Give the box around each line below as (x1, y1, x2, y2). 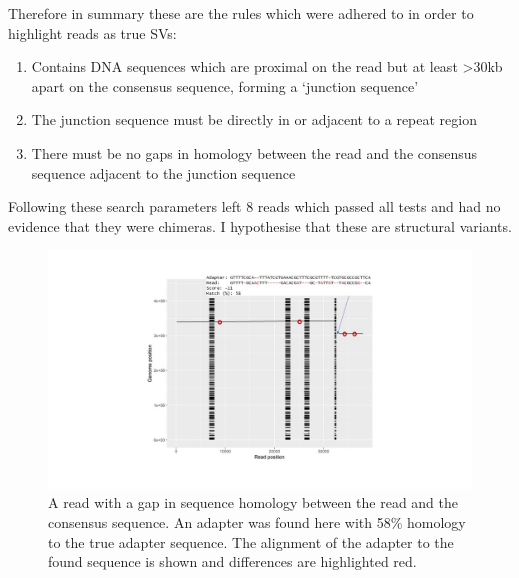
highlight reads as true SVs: (8, 22, 177, 43)
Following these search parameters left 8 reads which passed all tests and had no (8, 196, 501, 217)
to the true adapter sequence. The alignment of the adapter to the (48, 531, 454, 552)
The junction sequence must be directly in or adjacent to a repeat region (31, 109, 477, 130)
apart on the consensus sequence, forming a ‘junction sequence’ (31, 75, 419, 96)
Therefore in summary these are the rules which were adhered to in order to (8, 3, 474, 23)
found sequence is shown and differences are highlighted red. (48, 551, 417, 572)
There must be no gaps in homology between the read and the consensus (31, 142, 478, 163)
